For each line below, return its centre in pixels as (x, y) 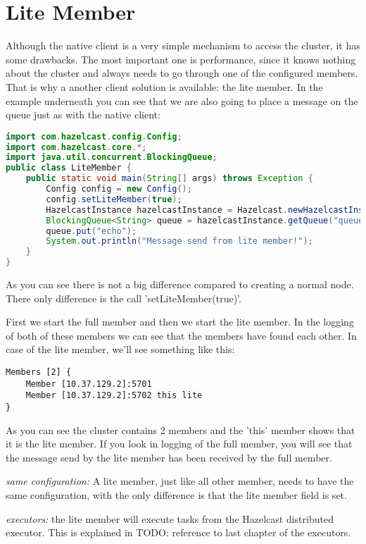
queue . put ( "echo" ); (91, 231)
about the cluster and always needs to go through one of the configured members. (182, 73)
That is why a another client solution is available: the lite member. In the (164, 86)
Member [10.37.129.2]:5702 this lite (114, 396)
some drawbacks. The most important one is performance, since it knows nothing (181, 59)
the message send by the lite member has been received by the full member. (169, 457)
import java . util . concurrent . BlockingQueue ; (112, 157)
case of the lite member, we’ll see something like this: (120, 349)
